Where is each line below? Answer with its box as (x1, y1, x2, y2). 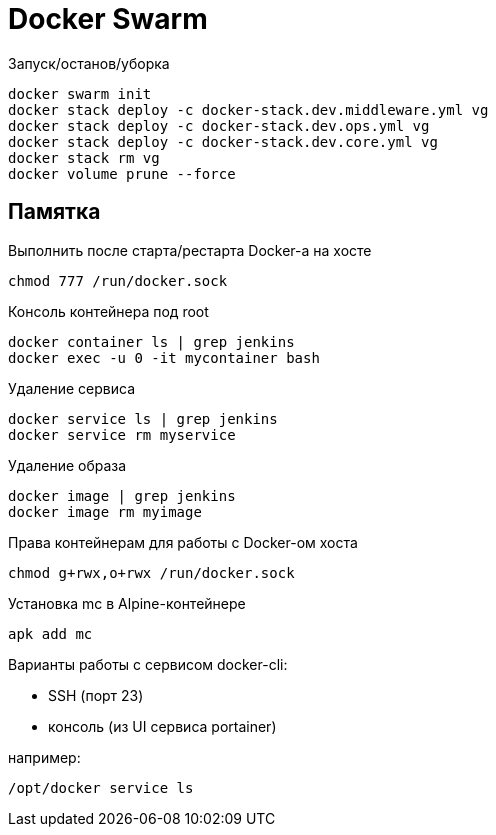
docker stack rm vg (8, 149, 160, 166)
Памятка (8, 199, 101, 225)
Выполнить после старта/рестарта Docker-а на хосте (8, 241, 372, 259)
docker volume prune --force (8, 165, 236, 182)
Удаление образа (8, 456, 127, 474)
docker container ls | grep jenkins (8, 333, 295, 350)
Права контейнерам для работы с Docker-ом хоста (8, 533, 358, 551)
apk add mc (8, 625, 93, 642)
